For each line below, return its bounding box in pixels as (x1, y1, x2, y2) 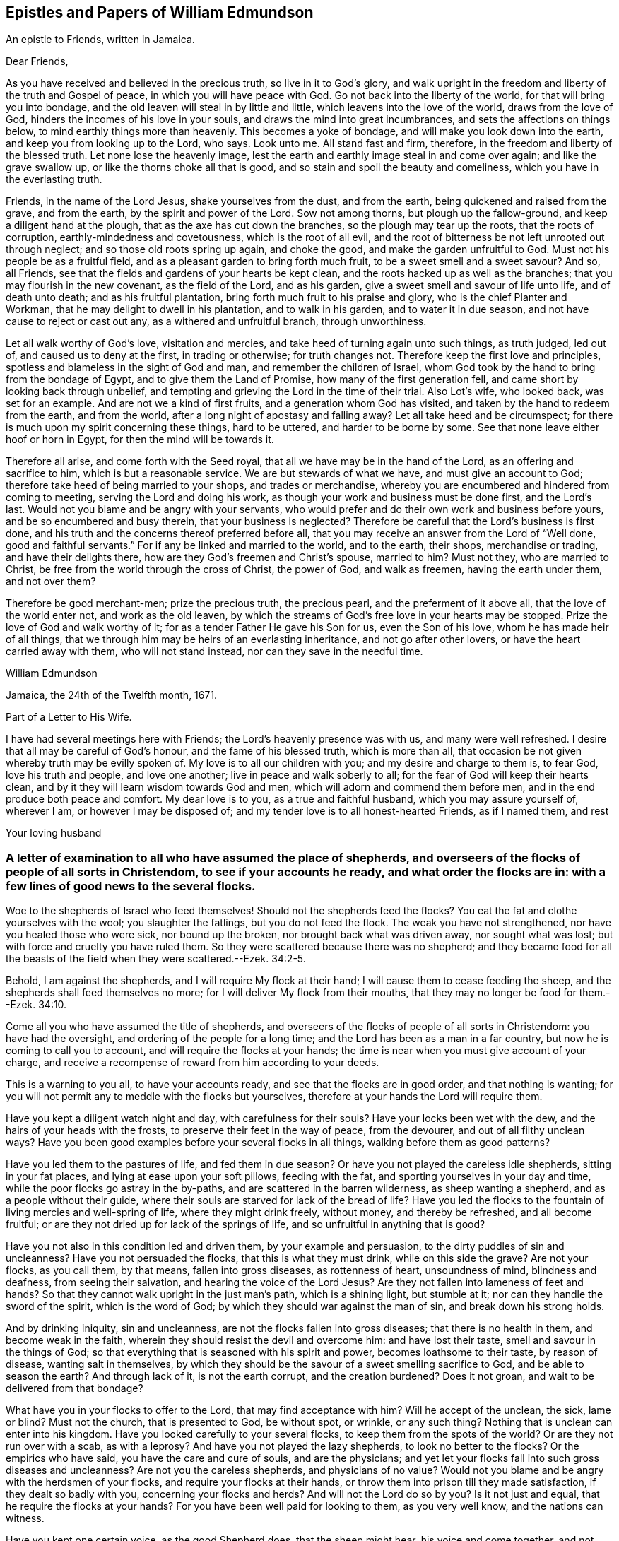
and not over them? (6, 575, 96, 588)
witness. (6, 1512, 45, 1525)
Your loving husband (6, 827, 102, 839)
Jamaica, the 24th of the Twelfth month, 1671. (6, 689, 218, 702)
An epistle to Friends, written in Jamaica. (6, 33, 195, 46)
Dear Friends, (6, 55, 69, 68)
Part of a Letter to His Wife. (6, 711, 132, 724)
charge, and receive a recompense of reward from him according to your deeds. (6, 1056, 379, 1069)
